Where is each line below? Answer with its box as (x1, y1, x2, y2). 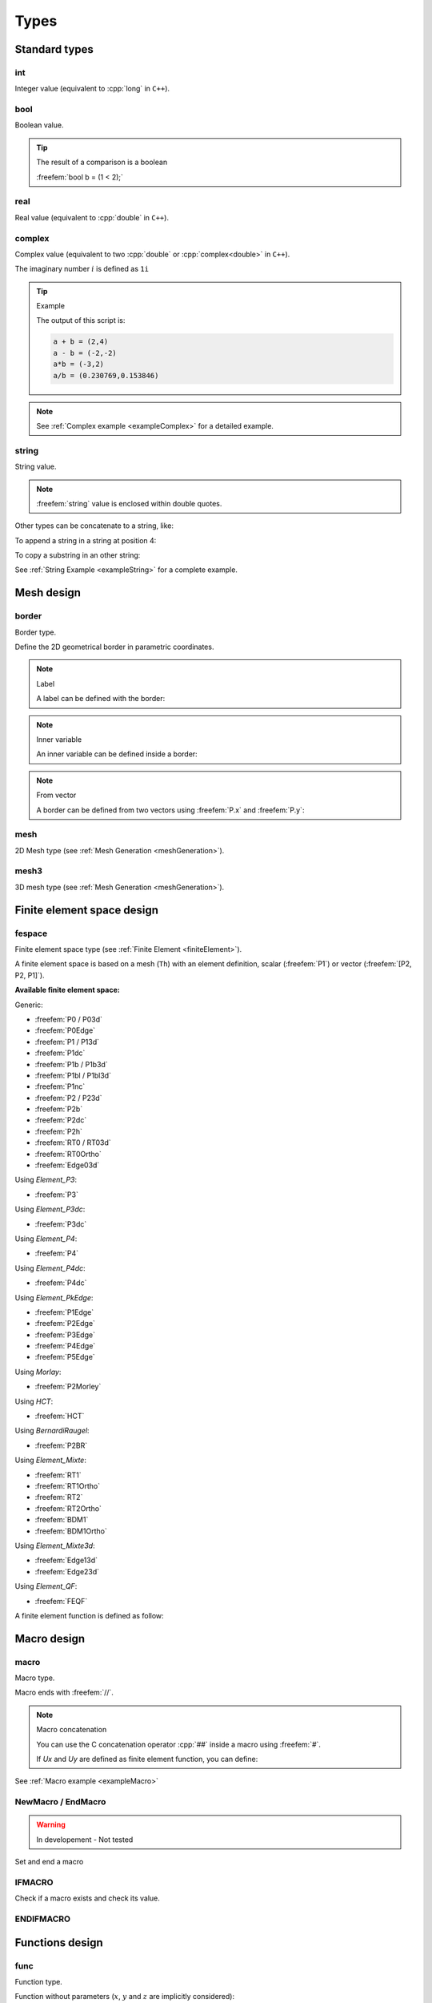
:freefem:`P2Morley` (34, 1382, 102, 1392)
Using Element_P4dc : (14, 1263, 86, 1273)
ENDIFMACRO (14, 1913, 71, 1924)
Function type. (14, 1977, 63, 1986)
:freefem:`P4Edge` (34, 1341, 96, 1351)
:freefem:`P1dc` (34, 1048, 86, 1058)
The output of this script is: (36, 316, 126, 325)
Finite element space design (14, 903, 159, 917)
